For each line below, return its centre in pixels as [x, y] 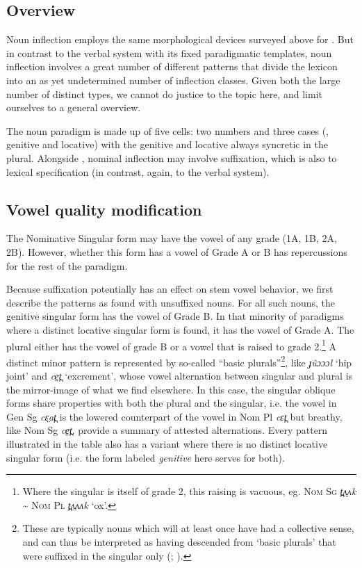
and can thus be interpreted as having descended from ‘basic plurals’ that [179, 541]
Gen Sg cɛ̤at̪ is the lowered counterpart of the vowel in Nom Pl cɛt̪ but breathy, [174, 416]
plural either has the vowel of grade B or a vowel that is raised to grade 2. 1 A [172, 345]
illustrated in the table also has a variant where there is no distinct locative [167, 443]
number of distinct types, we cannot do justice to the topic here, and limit [164, 94]
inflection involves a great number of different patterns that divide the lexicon [172, 66]
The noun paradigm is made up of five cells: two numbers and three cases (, [168, 130]
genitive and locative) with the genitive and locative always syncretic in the [167, 144]
